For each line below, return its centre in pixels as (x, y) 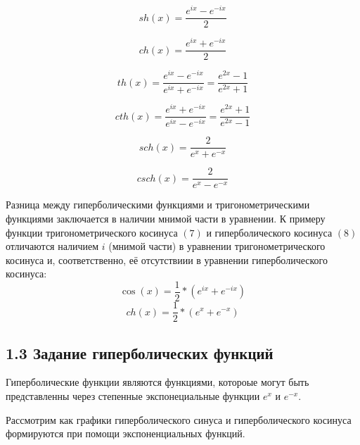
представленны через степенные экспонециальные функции (133, 395)
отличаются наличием (52, 246)
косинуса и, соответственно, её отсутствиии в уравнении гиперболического (167, 259)
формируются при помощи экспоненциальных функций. (126, 433)
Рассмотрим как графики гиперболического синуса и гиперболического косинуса (179, 419)
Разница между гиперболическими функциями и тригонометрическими (158, 205)
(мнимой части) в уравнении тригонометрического (217, 246)
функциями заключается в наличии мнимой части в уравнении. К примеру (166, 219)
